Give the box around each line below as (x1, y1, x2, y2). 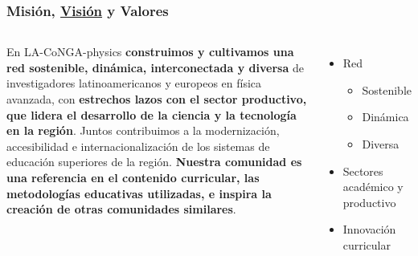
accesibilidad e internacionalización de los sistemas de (6, 137, 270, 154)
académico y (342, 178, 404, 195)
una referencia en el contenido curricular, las (6, 169, 260, 185)
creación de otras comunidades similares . (6, 201, 236, 217)
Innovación (342, 221, 396, 238)
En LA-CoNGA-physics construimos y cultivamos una (6, 43, 294, 60)
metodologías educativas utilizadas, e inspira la (6, 185, 272, 201)
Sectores (342, 162, 383, 179)
